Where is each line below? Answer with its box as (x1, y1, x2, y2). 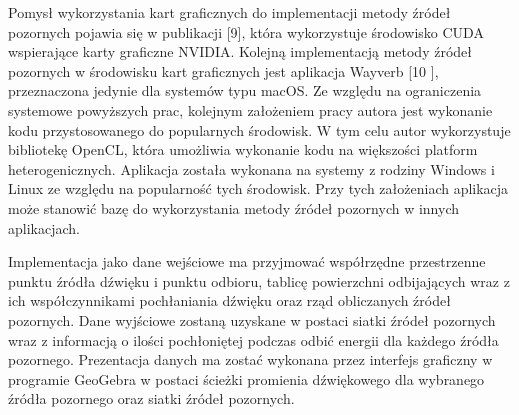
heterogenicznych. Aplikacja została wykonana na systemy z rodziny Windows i (8, 158, 495, 179)
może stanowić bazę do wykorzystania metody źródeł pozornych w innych (8, 197, 459, 218)
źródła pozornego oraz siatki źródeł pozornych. (8, 388, 295, 409)
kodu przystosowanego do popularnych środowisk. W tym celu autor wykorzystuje (8, 119, 511, 140)
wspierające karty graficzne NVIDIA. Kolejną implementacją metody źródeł (8, 41, 473, 62)
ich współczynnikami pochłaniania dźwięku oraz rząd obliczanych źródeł (8, 290, 451, 311)
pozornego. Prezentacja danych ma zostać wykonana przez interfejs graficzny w (8, 349, 493, 370)
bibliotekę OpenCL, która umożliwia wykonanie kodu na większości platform (8, 139, 478, 160)
